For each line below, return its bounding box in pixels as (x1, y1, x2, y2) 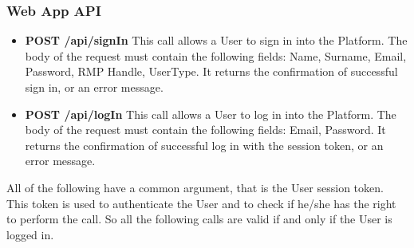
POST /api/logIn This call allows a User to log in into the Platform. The (25, 105, 396, 122)
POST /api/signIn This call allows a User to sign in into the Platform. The (25, 32, 408, 49)
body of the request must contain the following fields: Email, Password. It (25, 121, 386, 138)
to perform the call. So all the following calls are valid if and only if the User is (6, 211, 392, 227)
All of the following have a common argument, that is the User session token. (6, 179, 384, 195)
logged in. (6, 226, 54, 242)
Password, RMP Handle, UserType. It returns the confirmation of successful (25, 63, 398, 80)
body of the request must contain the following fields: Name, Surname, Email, (25, 47, 407, 64)
